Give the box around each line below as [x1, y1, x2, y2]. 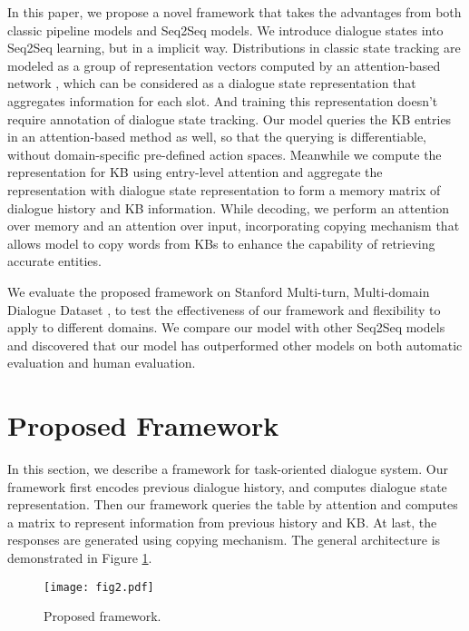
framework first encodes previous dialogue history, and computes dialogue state [7, 477, 447, 496]
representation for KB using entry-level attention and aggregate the [7, 163, 383, 182]
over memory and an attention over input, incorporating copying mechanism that [7, 216, 460, 235]
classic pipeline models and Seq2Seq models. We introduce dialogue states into [7, 20, 444, 39]
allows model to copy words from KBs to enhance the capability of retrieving [7, 233, 435, 252]
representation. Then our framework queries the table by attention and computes [7, 495, 458, 514]
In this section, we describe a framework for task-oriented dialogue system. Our [7, 459, 448, 478]
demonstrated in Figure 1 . [7, 547, 152, 567]
